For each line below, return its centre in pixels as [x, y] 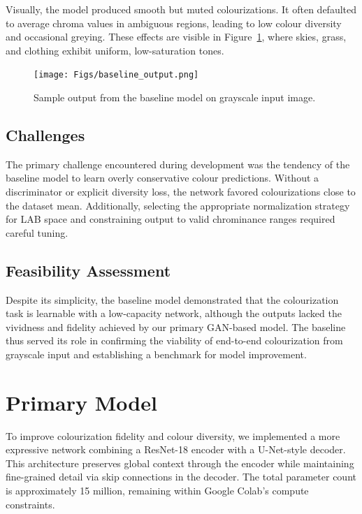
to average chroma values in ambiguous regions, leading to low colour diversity [174, 23]
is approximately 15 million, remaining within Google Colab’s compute [157, 491]
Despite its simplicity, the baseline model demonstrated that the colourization [172, 299]
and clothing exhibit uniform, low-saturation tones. [115, 50]
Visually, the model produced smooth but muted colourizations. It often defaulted [181, 9]
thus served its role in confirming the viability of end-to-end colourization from [174, 340]
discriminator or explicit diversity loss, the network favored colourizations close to [181, 192]
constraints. [30, 504]
